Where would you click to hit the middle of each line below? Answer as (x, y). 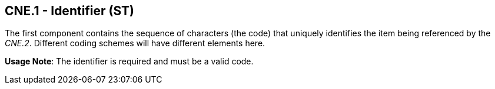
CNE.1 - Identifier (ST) (70, 11)
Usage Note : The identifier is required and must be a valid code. (129, 61)
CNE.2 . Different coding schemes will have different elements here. (135, 43)
